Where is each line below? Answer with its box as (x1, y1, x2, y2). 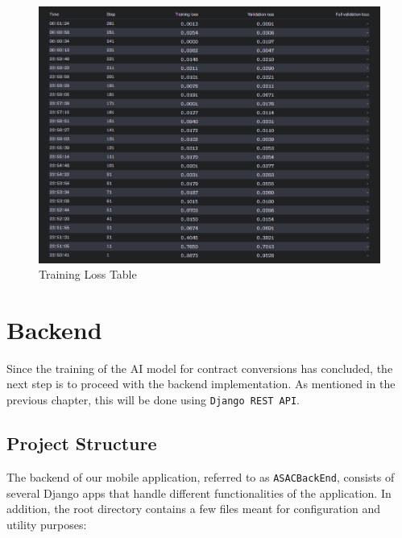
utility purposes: (6, 515, 87, 532)
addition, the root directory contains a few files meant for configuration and (6, 500, 380, 517)
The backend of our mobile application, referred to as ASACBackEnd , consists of (6, 468, 395, 485)
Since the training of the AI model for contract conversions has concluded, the (6, 359, 393, 376)
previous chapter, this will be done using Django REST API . (6, 391, 300, 408)
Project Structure (6, 431, 157, 456)
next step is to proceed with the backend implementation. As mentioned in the (6, 375, 396, 392)
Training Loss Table (39, 266, 137, 283)
